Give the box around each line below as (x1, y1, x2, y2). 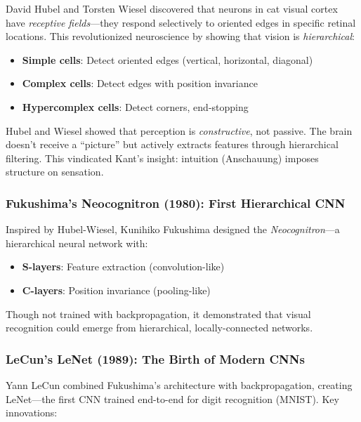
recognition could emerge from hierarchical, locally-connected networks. (6, 320, 313, 335)
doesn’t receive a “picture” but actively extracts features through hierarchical (6, 137, 339, 152)
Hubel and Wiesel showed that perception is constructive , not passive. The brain (6, 123, 353, 138)
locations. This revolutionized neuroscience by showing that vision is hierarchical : (6, 29, 355, 44)
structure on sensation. (6, 164, 104, 179)
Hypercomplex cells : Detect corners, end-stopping (22, 99, 249, 114)
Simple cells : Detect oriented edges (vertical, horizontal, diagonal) (22, 52, 313, 67)
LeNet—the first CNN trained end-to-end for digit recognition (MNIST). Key (6, 391, 339, 406)
